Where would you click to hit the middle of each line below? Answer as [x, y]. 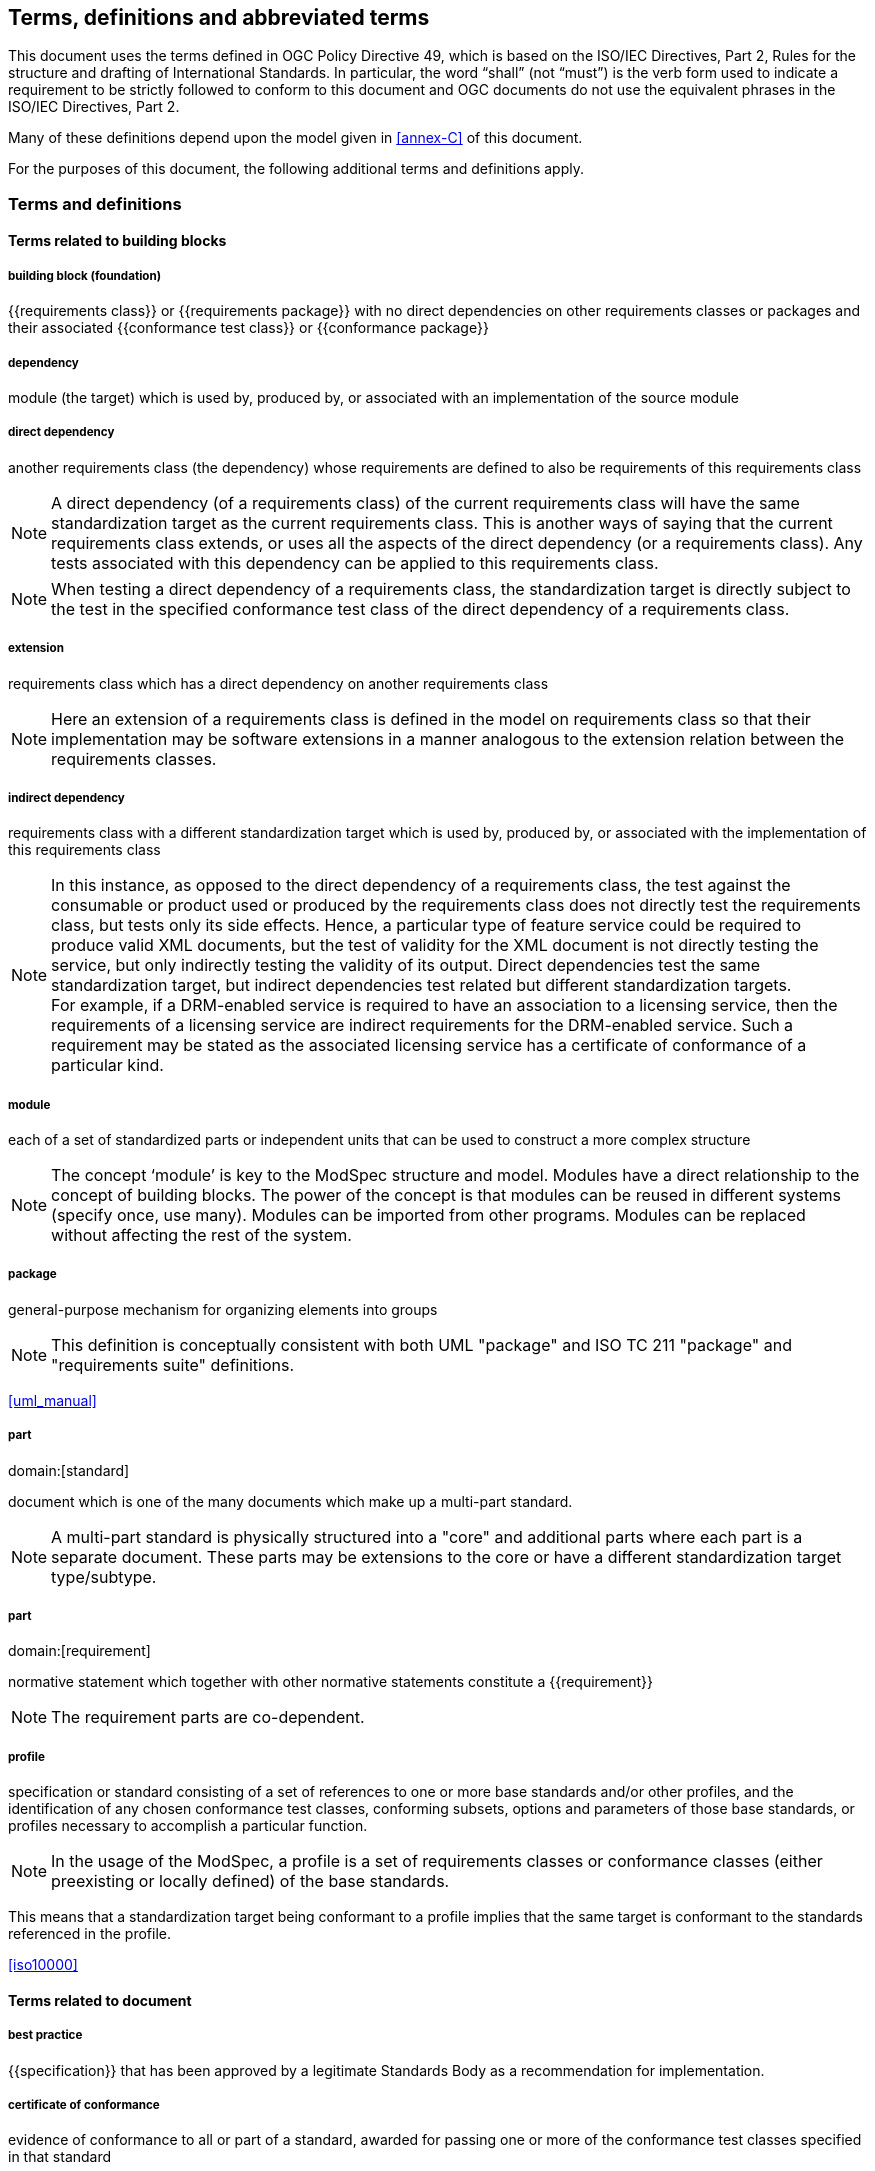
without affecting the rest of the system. [201, 1235]
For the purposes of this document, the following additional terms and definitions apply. [296, 169]
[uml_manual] [52, 1400]
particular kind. [107, 1065]
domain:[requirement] [79, 1651]
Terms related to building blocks [117, 241]
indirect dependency [66, 797]
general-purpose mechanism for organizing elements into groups [223, 1309]
